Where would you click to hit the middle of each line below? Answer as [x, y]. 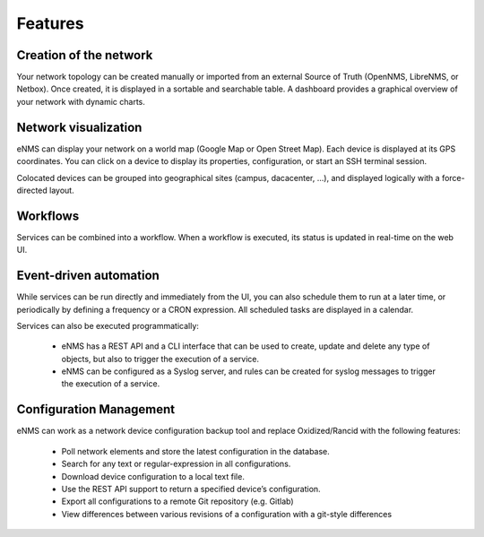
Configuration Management [96, 409]
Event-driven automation [88, 276]
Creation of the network [85, 55]
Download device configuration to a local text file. [153, 476]
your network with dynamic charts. [81, 101]
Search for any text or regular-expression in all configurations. [176, 464]
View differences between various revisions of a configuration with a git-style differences [227, 514]
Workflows [48, 216]
